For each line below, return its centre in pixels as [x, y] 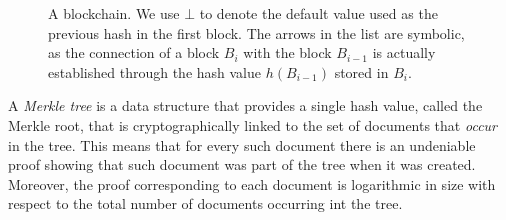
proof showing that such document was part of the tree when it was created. [242, 164]
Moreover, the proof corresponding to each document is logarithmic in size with [252, 183]
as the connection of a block [134, 52]
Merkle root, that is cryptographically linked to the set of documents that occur [253, 124]
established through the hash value [155, 71]
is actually [404, 52]
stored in [361, 71]
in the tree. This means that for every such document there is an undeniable [242, 144]
